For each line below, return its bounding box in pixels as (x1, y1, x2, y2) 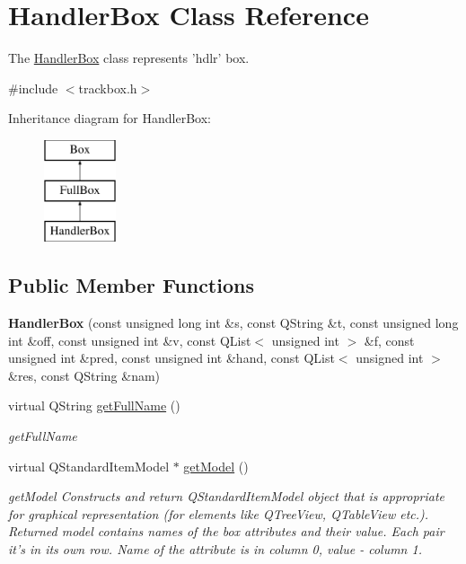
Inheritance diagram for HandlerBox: (8, 109, 211, 128)
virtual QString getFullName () (8, 396, 180, 415)
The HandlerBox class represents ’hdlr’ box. (8, 48, 250, 67)
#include (8, 78, 58, 97)
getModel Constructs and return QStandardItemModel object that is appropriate (8, 487, 445, 506)
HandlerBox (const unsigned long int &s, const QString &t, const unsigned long (8, 313, 459, 332)
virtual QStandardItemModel (8, 456, 170, 475)
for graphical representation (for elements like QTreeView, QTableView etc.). (8, 504, 429, 523)
